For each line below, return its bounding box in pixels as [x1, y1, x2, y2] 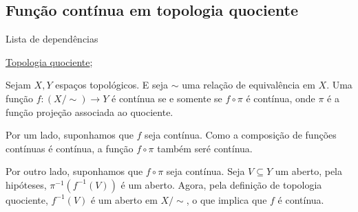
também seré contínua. [157, 141, 253, 155]
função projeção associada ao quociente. [6, 104, 173, 119]
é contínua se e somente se [112, 91, 222, 105]
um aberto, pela [275, 164, 343, 178]
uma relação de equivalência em [182, 78, 315, 92]
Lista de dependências [6, 32, 98, 46]
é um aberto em [90, 192, 158, 207]
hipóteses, [6, 177, 47, 191]
